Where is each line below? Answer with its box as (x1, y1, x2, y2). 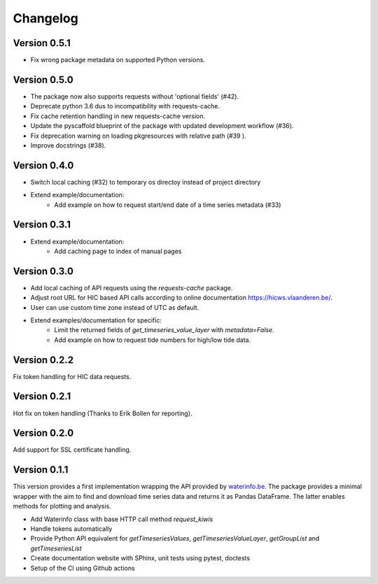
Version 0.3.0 (13, 265, 73, 277)
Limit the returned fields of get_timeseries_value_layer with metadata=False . (54, 326, 274, 334)
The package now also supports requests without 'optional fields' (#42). (30, 92, 239, 101)
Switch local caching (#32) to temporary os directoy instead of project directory (30, 178, 261, 186)
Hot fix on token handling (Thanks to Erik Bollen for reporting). (13, 409, 192, 418)
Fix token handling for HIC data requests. (13, 372, 132, 380)
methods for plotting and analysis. (13, 502, 111, 511)
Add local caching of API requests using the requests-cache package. (30, 283, 233, 292)
